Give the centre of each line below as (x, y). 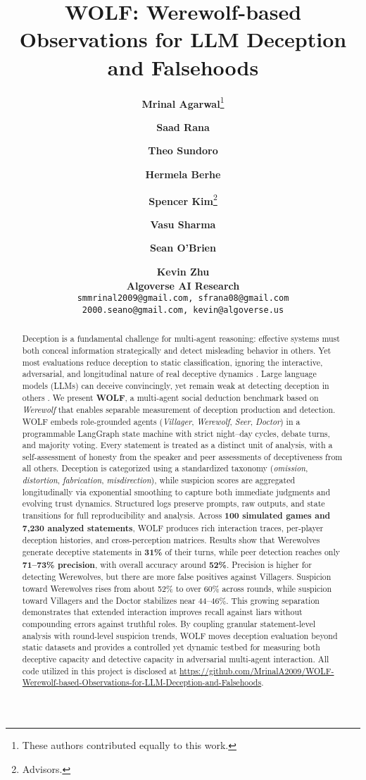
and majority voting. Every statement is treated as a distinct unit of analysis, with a (177, 445)
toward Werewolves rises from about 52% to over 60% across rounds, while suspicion (177, 589)
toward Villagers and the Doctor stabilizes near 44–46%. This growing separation (171, 600)
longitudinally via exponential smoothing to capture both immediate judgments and (176, 491)
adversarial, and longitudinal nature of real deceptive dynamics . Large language (169, 374)
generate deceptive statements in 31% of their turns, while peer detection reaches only (181, 552)
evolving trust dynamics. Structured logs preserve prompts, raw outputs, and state (173, 503)
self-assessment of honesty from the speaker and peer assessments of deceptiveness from (182, 456)
